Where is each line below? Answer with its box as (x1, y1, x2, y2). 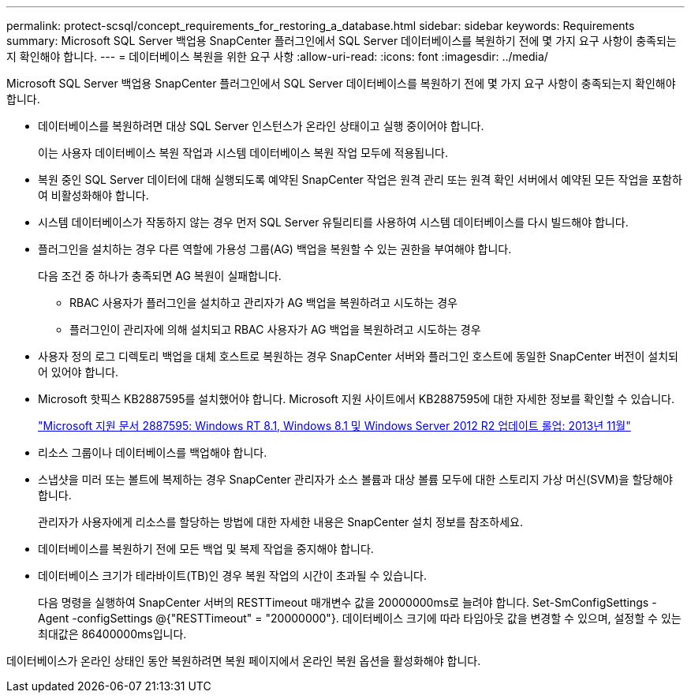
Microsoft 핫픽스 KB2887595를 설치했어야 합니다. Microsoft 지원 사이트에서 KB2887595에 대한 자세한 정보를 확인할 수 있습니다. (38, 392, 674, 406)
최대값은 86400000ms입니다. (38, 627, 187, 641)
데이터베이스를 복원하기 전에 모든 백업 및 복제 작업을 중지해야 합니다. (38, 542, 374, 555)
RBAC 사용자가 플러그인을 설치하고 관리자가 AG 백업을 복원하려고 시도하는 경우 (69, 296, 458, 309)
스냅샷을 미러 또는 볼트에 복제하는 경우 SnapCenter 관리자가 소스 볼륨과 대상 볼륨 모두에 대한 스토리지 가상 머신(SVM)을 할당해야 (38, 473, 673, 486)
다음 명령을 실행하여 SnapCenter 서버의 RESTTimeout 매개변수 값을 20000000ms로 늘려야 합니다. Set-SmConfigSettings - (38, 596, 657, 609)
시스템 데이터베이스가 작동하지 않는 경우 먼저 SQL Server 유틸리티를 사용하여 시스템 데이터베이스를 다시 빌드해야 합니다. (38, 215, 629, 229)
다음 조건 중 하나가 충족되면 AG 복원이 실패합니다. (38, 269, 282, 282)
